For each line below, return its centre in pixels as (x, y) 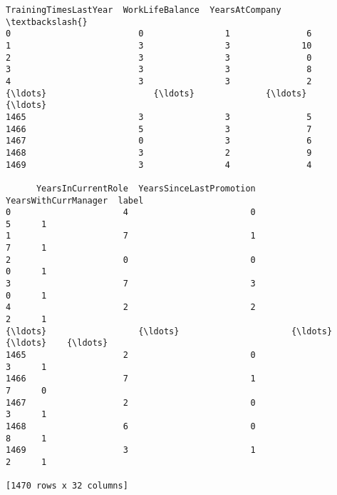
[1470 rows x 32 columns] (67, 486)
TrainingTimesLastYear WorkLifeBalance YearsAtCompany (144, 10)
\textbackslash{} (47, 22)
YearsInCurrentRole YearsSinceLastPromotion (146, 188)
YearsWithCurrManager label (75, 200)
